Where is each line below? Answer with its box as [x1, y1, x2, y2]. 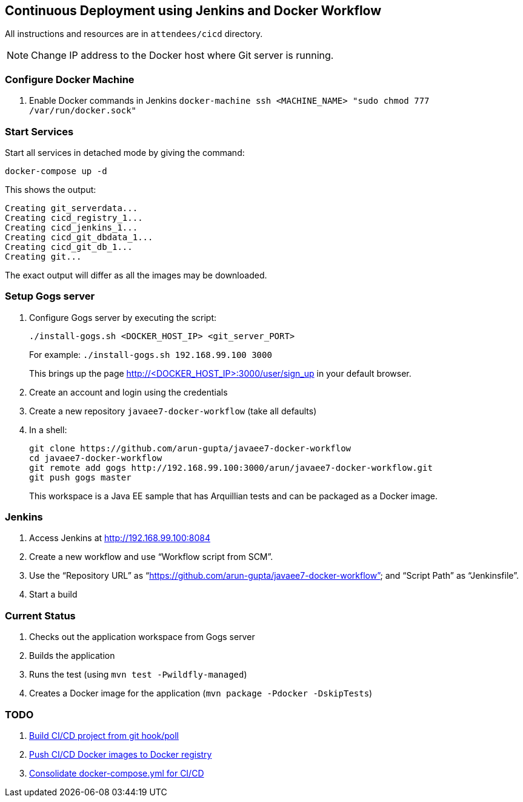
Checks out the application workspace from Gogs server [29, 632, 255, 642]
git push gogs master [29, 472, 132, 482]
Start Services [5, 125, 74, 138]
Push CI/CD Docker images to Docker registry [29, 749, 212, 760]
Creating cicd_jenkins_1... [5, 222, 138, 232]
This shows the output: [5, 184, 96, 195]
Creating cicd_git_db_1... [5, 241, 133, 252]
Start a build [29, 589, 78, 600]
